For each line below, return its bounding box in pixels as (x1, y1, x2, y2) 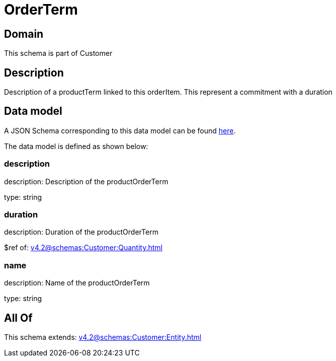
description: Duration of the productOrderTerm (4, 228, 158, 237)
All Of (4, 311, 33, 324)
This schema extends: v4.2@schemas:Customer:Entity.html (4, 332, 202, 341)
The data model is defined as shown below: (4, 141, 148, 151)
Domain (4, 27, 44, 40)
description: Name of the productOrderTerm (4, 278, 150, 287)
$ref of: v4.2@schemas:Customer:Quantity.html (4, 243, 162, 252)
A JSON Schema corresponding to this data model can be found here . (4, 126, 236, 135)
